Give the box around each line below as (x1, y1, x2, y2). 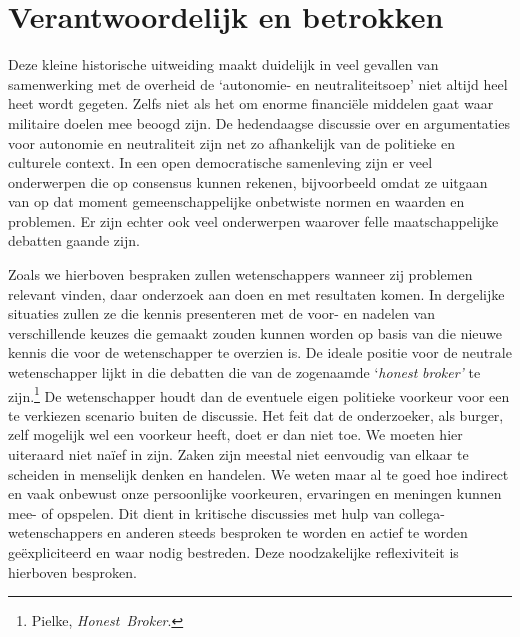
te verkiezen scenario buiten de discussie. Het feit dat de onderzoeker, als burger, (8, 404, 504, 425)
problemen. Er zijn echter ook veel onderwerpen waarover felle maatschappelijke (8, 210, 499, 231)
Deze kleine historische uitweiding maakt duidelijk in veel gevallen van (8, 54, 439, 75)
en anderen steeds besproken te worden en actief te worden (107, 522, 468, 543)
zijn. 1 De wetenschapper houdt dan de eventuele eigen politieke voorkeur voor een (8, 382, 510, 406)
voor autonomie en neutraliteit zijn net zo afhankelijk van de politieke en (8, 132, 455, 153)
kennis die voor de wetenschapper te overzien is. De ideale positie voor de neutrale (8, 342, 512, 363)
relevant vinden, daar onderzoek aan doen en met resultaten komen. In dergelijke (8, 283, 505, 304)
